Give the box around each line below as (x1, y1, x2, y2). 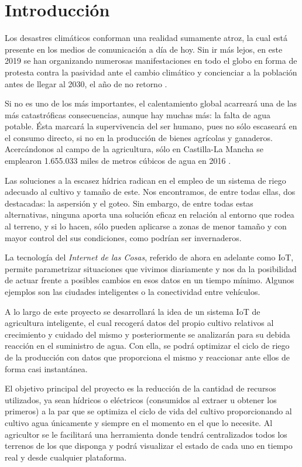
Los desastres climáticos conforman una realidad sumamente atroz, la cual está (5, 32, 288, 44)
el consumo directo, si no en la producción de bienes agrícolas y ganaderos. (5, 131, 273, 143)
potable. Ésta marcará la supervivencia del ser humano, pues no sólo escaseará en (5, 120, 297, 132)
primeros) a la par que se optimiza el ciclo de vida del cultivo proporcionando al (5, 405, 292, 417)
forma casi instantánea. (5, 362, 88, 375)
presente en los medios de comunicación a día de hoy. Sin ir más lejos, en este (5, 43, 283, 55)
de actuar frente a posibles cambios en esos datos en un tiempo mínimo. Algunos (5, 274, 294, 286)
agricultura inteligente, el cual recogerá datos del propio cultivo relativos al (5, 317, 274, 329)
